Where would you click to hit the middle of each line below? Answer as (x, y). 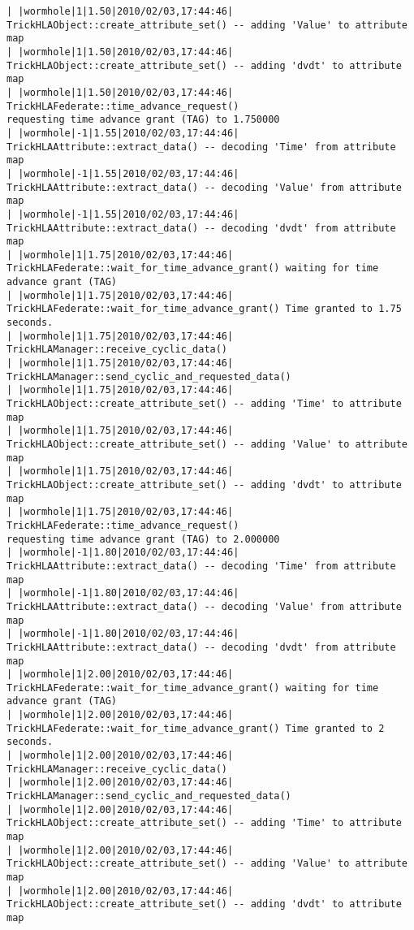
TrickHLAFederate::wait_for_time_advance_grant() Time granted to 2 (196, 728)
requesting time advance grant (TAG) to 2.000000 (143, 539)
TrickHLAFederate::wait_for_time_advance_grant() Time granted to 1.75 (204, 309)
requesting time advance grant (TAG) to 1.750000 (143, 120)
